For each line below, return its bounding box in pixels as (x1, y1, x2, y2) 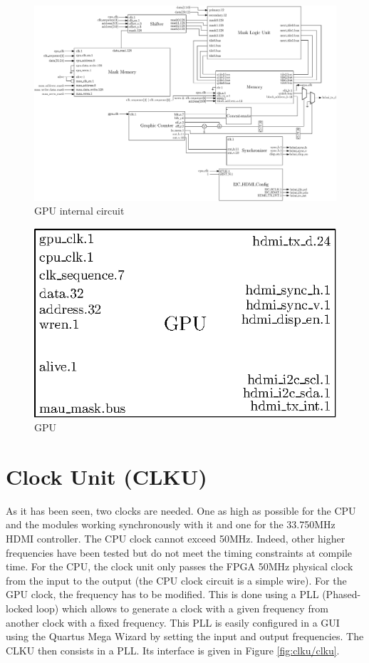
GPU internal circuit (34, 203, 125, 218)
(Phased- (322, 587, 361, 602)
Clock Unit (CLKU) (6, 461, 207, 490)
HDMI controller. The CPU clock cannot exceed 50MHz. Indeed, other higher (6, 531, 345, 546)
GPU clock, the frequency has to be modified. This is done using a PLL (6, 587, 319, 602)
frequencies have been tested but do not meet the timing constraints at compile (6, 545, 353, 560)
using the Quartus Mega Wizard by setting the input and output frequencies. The (6, 629, 364, 644)
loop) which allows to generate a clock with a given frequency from (36, 601, 328, 616)
